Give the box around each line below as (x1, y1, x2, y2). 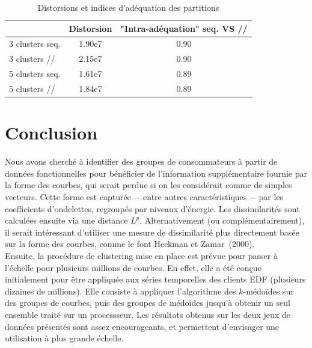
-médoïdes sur (243, 284, 294, 297)
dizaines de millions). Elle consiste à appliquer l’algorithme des (5, 284, 236, 297)
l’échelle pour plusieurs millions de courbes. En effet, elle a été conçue (5, 261, 262, 273)
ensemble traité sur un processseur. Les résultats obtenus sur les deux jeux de (5, 308, 290, 320)
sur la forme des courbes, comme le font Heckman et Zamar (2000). (5, 237, 255, 250)
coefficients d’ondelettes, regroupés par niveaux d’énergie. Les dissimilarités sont (5, 202, 300, 215)
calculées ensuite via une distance (5, 214, 128, 227)
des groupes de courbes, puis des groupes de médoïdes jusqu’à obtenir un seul (5, 296, 290, 309)
